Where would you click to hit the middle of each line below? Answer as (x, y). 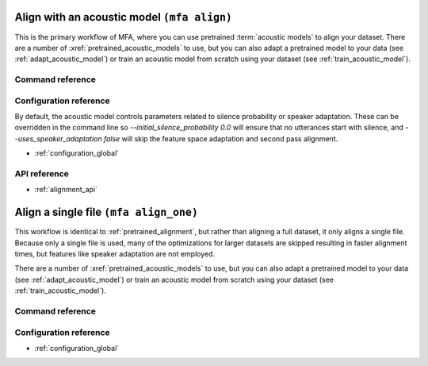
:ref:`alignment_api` (66, 190)
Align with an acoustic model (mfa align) (124, 17)
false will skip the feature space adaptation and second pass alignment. (221, 138)
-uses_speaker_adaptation (58, 138)
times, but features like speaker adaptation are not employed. (115, 254)
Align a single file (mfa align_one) (106, 212)
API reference (42, 173)
